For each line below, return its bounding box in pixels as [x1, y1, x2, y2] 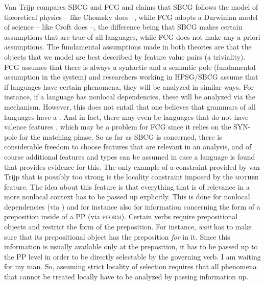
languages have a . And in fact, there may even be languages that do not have [4, 111, 249, 122]
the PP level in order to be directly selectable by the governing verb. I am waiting [4, 251, 261, 262]
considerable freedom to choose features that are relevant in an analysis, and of [4, 141, 252, 152]
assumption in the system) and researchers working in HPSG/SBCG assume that [4, 71, 258, 82]
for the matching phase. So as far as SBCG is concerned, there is [19, 131, 222, 142]
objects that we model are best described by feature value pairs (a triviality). [4, 51, 246, 62]
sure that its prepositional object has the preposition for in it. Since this [4, 231, 230, 242]
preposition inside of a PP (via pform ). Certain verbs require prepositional [4, 211, 238, 222]
